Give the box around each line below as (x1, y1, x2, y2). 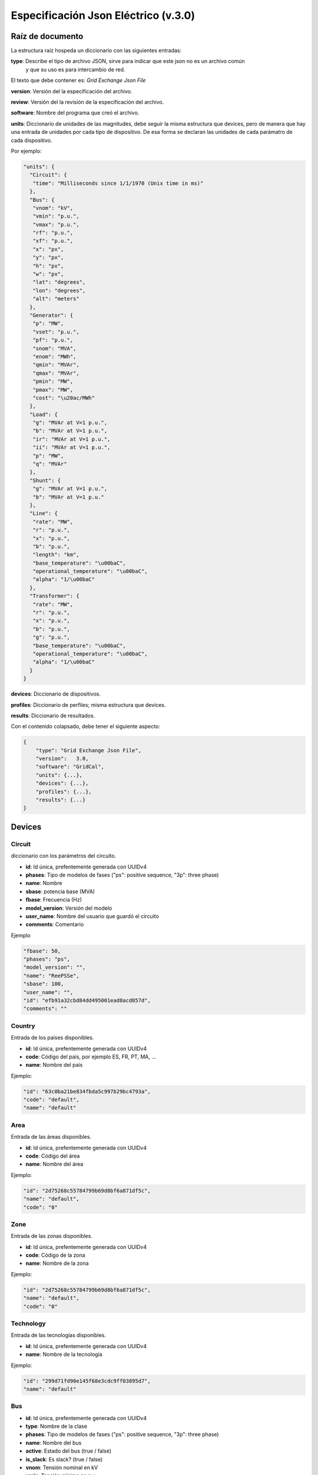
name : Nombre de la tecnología (25, 1351, 102, 1358)
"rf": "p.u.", (32, 230, 74, 236)
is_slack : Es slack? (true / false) (25, 1456, 103, 1463)
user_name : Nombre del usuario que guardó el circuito (25, 912, 159, 920)
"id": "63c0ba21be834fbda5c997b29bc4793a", (23, 1088, 151, 1094)
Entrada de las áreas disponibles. (11, 1133, 91, 1140)
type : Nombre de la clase (25, 1422, 88, 1430)
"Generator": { (29, 312, 74, 319)
